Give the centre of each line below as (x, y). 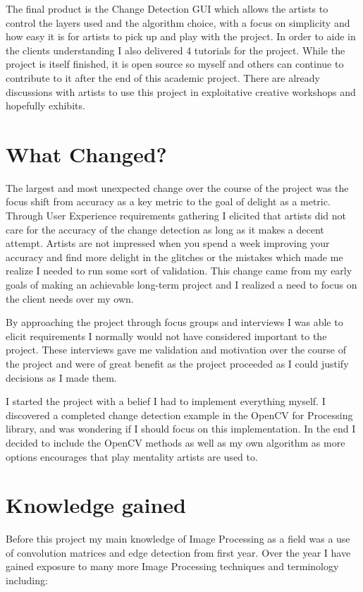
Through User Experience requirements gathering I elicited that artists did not (176, 216)
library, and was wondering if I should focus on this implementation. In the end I (181, 429)
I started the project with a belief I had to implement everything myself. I (166, 401)
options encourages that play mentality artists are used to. (132, 456)
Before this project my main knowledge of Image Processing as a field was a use (178, 539)
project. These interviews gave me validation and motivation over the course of (176, 350)
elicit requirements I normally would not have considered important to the (166, 336)
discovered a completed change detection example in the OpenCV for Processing (179, 415)
